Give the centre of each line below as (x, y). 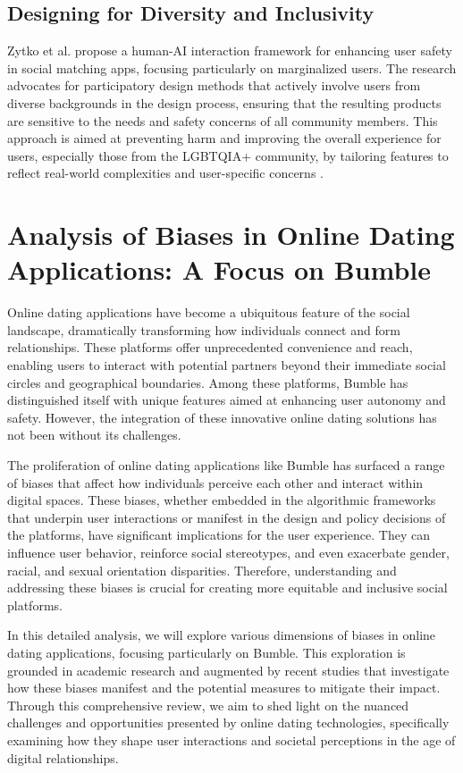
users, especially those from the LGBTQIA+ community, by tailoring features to (228, 155)
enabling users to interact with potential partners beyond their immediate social (227, 365)
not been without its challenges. (94, 435)
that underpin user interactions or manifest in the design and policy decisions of (227, 517)
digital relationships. (63, 757)
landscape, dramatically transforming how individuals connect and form (204, 329)
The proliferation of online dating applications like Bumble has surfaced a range (226, 465)
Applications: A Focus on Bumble (219, 269)
